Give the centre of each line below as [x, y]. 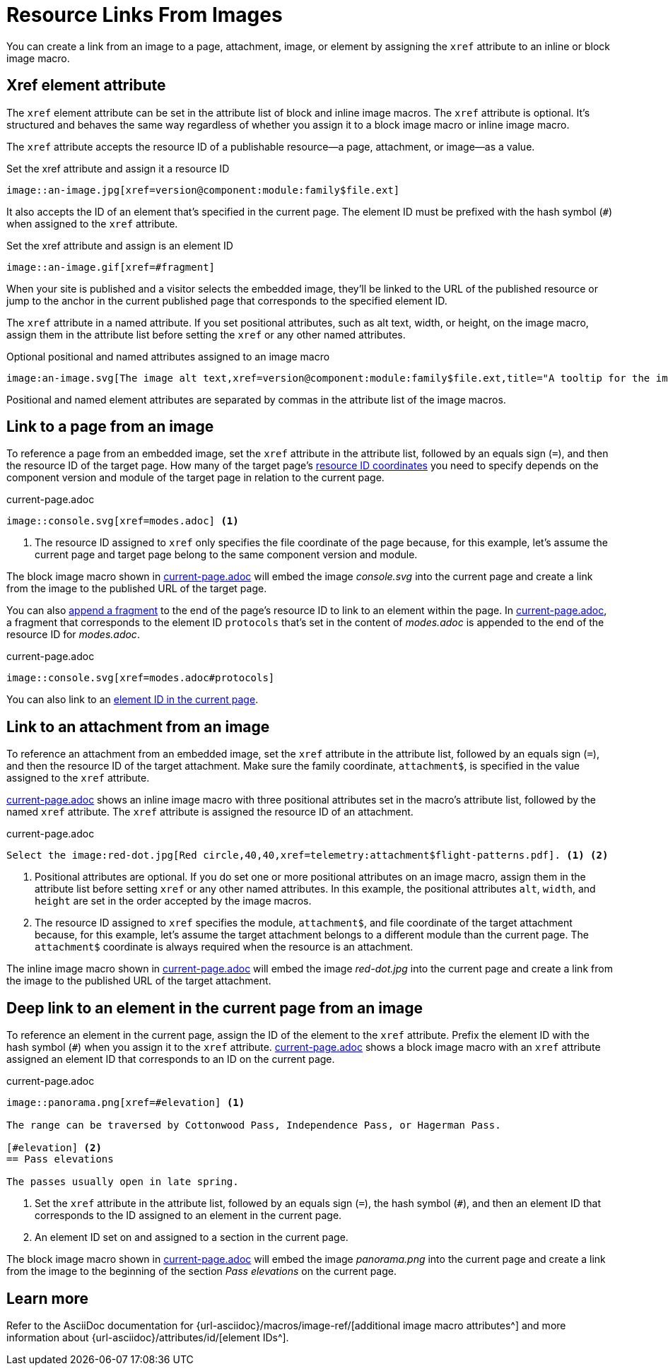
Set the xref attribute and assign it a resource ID [118, 168]
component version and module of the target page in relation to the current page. [195, 478]
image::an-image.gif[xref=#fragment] [111, 267]
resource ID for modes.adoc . [73, 635]
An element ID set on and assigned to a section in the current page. [192, 1237]
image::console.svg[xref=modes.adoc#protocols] [141, 678]
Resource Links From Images [145, 15]
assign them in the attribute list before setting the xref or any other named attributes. [206, 334]
